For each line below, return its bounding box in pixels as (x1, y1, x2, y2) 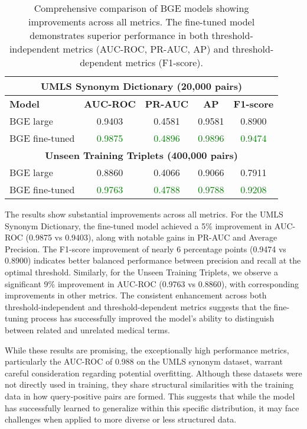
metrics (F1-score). (125, 56, 204, 69)
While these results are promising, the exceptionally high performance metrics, (5, 343, 289, 356)
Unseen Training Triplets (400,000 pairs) (45, 148, 238, 162)
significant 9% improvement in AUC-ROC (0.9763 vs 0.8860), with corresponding (5, 277, 299, 290)
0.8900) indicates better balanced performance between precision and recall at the (5, 254, 301, 266)
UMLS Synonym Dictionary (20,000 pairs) (40, 79, 243, 93)
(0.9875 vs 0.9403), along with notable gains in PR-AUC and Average (25, 231, 277, 243)
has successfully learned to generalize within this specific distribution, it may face (5, 401, 299, 414)
